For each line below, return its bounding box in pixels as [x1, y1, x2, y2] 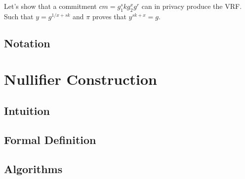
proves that [92, 11, 126, 21]
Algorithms [4, 161, 63, 176]
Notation [4, 35, 50, 50]
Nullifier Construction [4, 69, 157, 89]
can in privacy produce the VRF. [141, 1, 242, 11]
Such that [4, 11, 34, 21]
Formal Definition [4, 132, 96, 147]
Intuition [4, 103, 50, 118]
